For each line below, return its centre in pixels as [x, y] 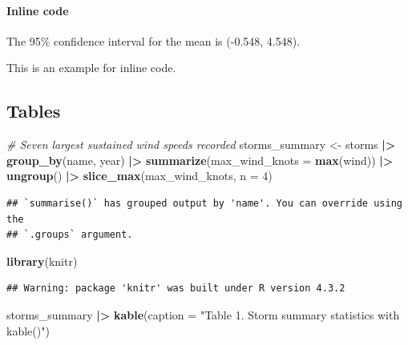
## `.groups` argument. [70, 235]
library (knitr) [42, 261]
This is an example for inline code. [91, 68]
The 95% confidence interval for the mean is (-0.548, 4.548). [154, 40]
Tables [34, 111]
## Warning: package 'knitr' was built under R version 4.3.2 [176, 289]
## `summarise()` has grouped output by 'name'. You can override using [204, 203]
